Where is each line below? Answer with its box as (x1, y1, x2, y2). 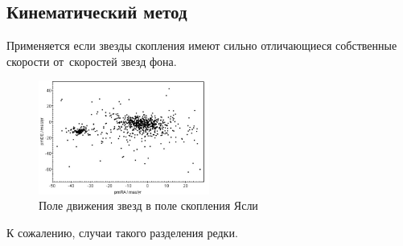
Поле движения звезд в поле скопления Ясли (39, 197, 258, 214)
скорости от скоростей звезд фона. (6, 52, 177, 69)
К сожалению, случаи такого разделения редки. (6, 223, 238, 240)
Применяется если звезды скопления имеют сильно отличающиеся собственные (6, 37, 397, 54)
